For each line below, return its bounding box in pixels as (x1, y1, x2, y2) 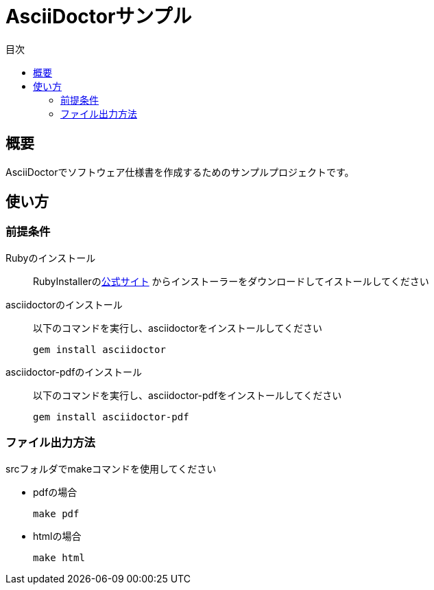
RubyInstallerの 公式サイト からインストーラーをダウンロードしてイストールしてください (33, 275, 429, 287)
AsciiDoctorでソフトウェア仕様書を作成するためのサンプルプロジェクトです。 (5, 166, 354, 178)
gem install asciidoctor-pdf (33, 411, 189, 422)
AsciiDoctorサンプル (5, 5, 192, 28)
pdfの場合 (33, 486, 77, 498)
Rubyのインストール (5, 251, 96, 264)
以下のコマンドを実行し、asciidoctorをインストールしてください (33, 321, 322, 334)
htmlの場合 (33, 530, 82, 542)
